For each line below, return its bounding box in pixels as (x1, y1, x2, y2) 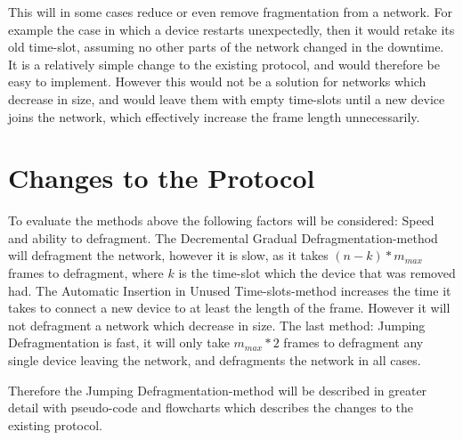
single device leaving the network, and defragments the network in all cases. (8, 351, 421, 370)
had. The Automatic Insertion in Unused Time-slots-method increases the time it (8, 281, 451, 299)
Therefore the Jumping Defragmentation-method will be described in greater (8, 380, 427, 399)
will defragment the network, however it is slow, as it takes (8, 246, 329, 265)
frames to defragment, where (8, 264, 164, 282)
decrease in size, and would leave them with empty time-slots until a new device (8, 89, 445, 108)
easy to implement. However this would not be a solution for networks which (8, 72, 426, 91)
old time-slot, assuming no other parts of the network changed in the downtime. (8, 37, 444, 56)
